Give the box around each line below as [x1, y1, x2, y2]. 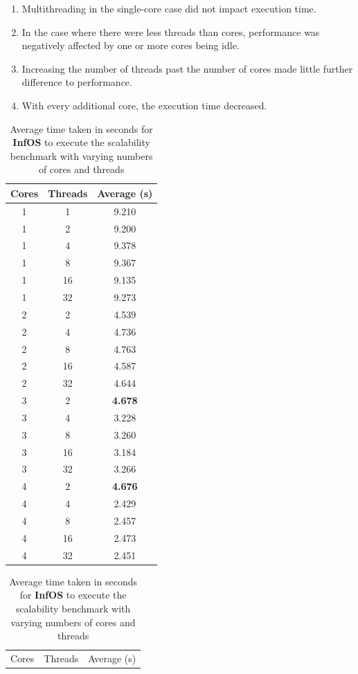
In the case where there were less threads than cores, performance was [21, 24, 320, 39]
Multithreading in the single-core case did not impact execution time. [21, 1, 316, 15]
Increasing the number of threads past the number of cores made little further [21, 61, 353, 75]
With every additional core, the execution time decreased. [21, 98, 267, 112]
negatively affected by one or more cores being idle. [21, 38, 240, 53]
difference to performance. [21, 75, 132, 89]
